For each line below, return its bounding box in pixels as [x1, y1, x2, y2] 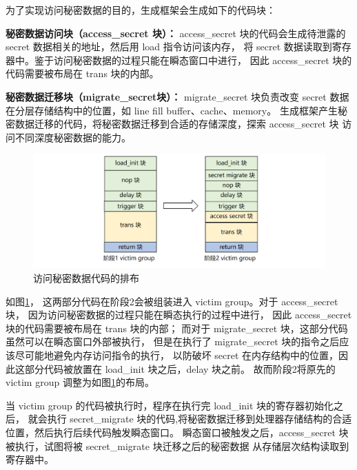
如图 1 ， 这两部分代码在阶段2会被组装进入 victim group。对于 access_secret [6, 294, 338, 308]
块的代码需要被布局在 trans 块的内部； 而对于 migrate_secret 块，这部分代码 [6, 320, 348, 335]
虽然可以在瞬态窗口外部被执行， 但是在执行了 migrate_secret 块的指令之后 [6, 334, 340, 349]
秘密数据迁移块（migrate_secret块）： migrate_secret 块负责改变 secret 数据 [6, 89, 349, 103]
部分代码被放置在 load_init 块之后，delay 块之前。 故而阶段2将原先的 [24, 361, 336, 376]
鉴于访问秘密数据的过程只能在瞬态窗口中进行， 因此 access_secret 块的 [34, 52, 352, 67]
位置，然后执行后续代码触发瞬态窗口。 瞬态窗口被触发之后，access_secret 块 [6, 425, 349, 439]
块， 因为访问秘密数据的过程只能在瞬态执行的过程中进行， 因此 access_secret [6, 307, 352, 322]
